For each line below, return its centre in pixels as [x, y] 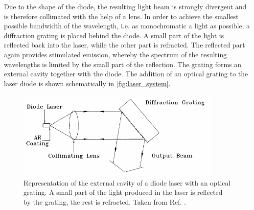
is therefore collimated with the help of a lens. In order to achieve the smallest [121, 16]
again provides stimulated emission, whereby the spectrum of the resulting [115, 54]
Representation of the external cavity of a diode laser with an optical [127, 182]
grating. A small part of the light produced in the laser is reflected [123, 192]
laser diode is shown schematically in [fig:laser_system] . [87, 83]
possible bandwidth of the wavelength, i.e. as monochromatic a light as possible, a [127, 26]
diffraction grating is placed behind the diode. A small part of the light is [114, 35]
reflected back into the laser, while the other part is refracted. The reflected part [125, 45]
